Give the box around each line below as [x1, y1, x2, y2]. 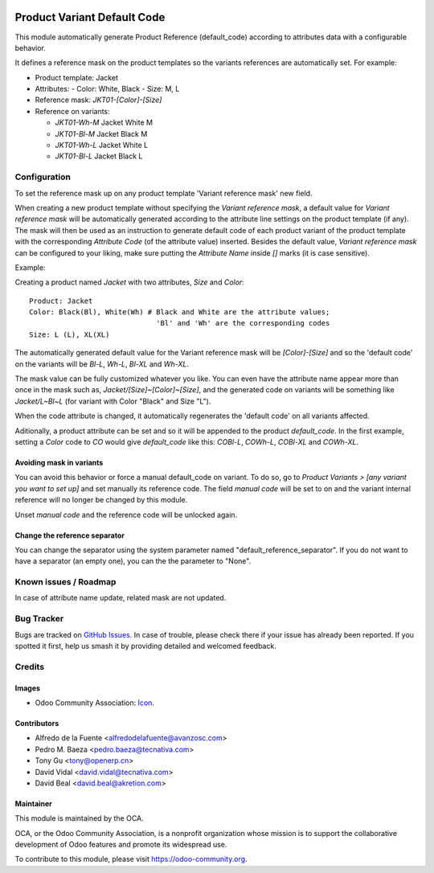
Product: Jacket [29, 296, 93, 305]
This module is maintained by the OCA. [14, 814, 144, 823]
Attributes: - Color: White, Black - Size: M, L [35, 84, 180, 94]
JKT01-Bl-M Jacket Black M [55, 129, 148, 138]
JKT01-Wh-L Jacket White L [55, 141, 149, 150]
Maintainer [14, 798, 52, 808]
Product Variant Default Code [14, 10, 166, 24]
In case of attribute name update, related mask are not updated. [14, 593, 227, 603]
